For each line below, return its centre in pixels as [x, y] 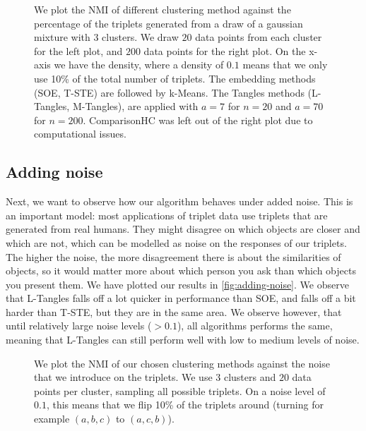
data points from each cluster [259, 37]
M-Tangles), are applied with [135, 106]
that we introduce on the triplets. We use [123, 377]
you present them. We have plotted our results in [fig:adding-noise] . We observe [177, 284]
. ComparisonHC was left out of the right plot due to [198, 120]
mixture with [62, 37]
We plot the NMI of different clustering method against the [163, 9]
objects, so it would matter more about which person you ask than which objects [181, 271]
